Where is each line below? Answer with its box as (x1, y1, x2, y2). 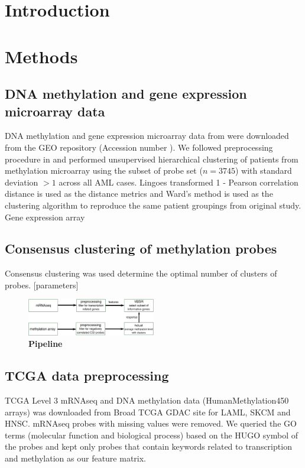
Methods (5, 44, 78, 68)
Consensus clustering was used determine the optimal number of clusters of (5, 267, 277, 279)
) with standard (235, 164, 292, 177)
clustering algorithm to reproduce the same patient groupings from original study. (5, 199, 301, 211)
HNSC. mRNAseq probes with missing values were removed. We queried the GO (5, 417, 297, 430)
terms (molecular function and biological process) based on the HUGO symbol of (5, 428, 298, 441)
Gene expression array (5, 210, 85, 223)
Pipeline (28, 337, 63, 350)
